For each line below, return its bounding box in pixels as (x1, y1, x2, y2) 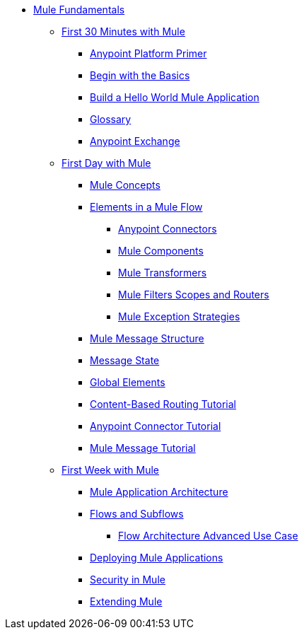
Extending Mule (90, 595, 163, 607)
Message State (90, 354, 160, 366)
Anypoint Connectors (118, 223, 217, 235)
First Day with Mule (62, 157, 151, 169)
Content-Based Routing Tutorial (90, 398, 237, 410)
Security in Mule (90, 573, 165, 586)
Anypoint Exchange (90, 135, 180, 147)
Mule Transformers (118, 267, 207, 279)
